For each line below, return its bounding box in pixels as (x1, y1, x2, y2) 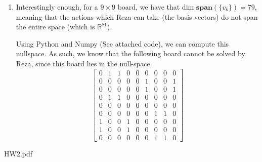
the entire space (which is (16, 21, 95, 32)
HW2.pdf (4, 148, 33, 158)
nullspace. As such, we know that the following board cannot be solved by (16, 48, 245, 59)
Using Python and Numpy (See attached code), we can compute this (16, 38, 229, 49)
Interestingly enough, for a (16, 2, 98, 12)
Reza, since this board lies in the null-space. (16, 58, 152, 68)
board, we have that (117, 2, 180, 12)
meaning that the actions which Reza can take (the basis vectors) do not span (16, 11, 258, 22)
